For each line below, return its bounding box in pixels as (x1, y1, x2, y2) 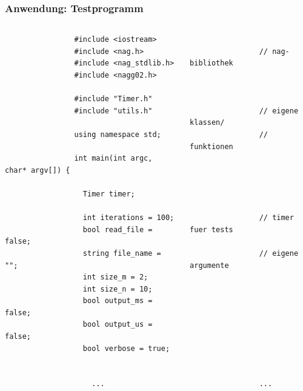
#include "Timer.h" (74, 95, 153, 104)
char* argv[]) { (5, 165, 70, 175)
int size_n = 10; (82, 284, 153, 293)
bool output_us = (82, 320, 153, 329)
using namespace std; (74, 130, 161, 139)
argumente (190, 261, 229, 270)
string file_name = (82, 249, 161, 258)
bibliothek (190, 59, 233, 68)
